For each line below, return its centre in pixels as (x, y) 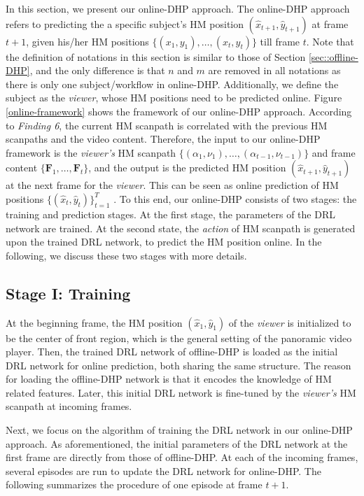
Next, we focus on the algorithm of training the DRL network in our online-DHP (179, 430)
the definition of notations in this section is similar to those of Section (156, 56)
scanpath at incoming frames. (69, 406)
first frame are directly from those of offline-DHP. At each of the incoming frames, (182, 457)
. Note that (330, 41)
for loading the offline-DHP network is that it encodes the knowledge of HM (169, 379)
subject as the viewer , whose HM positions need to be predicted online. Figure (174, 98)
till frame (280, 41)
